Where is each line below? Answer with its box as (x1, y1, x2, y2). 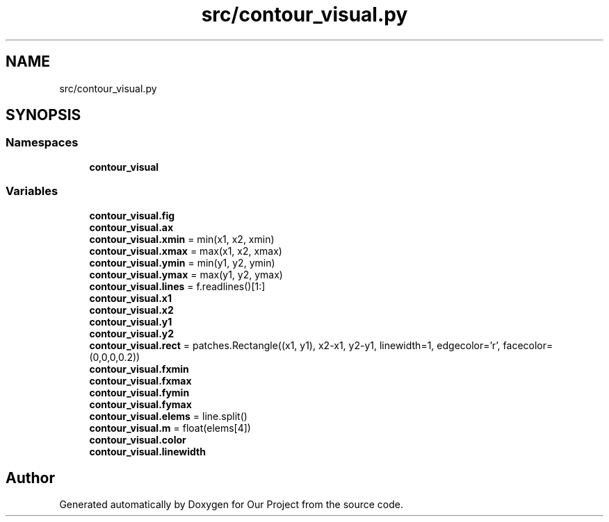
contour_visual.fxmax (89, 374, 192, 387)
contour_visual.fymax (89, 398, 192, 410)
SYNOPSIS (6, 106, 81, 124)
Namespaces (6, 135, 79, 150)
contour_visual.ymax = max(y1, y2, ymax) (89, 268, 283, 280)
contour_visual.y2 (89, 327, 174, 339)
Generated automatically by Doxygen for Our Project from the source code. (59, 498, 404, 511)
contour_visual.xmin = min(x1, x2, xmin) (89, 233, 275, 245)
